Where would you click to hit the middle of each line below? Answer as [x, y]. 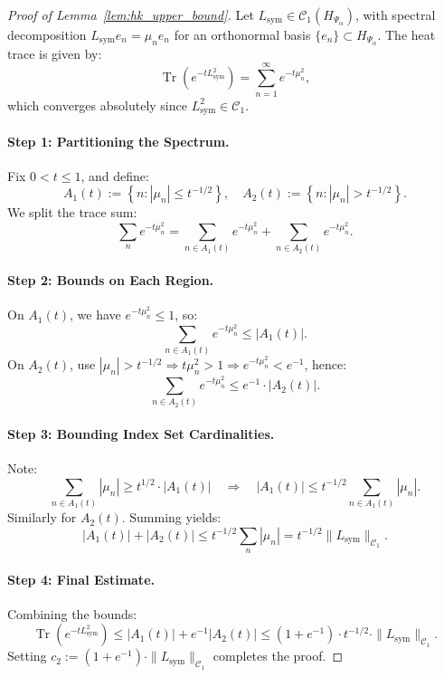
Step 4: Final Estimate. [81, 579]
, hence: [326, 364]
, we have [95, 315]
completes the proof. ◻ [278, 656]
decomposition [47, 34]
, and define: [115, 175]
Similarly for [42, 517]
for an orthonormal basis [242, 34]
